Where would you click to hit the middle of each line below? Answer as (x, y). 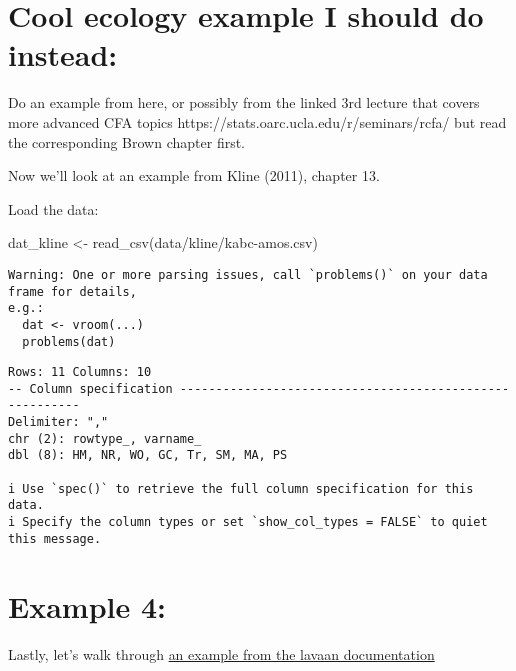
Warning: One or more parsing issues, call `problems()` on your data (248, 274)
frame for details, (72, 291)
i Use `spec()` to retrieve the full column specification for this (241, 488)
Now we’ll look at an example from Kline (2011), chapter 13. (194, 175)
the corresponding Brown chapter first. (127, 141)
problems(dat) (69, 341)
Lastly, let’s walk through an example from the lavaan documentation (221, 653)
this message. (55, 538)
